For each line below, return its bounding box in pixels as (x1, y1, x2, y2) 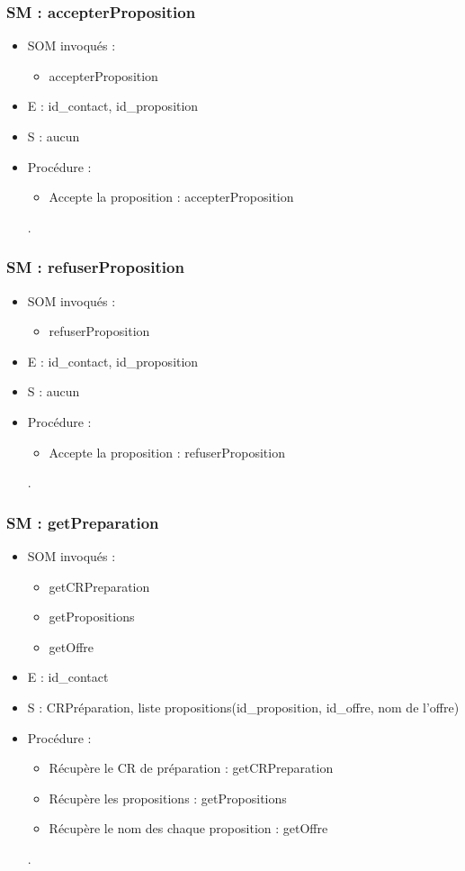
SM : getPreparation (6, 511, 159, 533)
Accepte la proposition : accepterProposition (49, 187, 294, 206)
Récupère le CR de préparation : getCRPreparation (49, 758, 334, 777)
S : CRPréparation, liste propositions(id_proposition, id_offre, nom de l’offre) (27, 697, 460, 716)
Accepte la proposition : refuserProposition (49, 442, 285, 461)
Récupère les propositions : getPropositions (49, 788, 287, 807)
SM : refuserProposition (6, 256, 184, 278)
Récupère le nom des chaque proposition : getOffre (49, 819, 328, 838)
